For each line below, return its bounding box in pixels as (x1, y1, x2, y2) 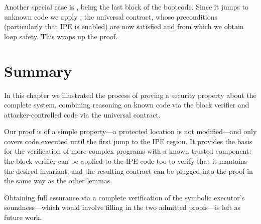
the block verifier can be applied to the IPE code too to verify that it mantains (4, 156, 247, 166)
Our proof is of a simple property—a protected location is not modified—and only (4, 126, 257, 137)
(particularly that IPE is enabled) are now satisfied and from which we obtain (4, 21, 244, 32)
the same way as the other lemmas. (4, 175, 112, 186)
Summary (4, 60, 72, 81)
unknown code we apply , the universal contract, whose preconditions (4, 11, 218, 22)
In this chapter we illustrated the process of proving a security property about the (4, 89, 256, 100)
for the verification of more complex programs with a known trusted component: (4, 146, 251, 156)
